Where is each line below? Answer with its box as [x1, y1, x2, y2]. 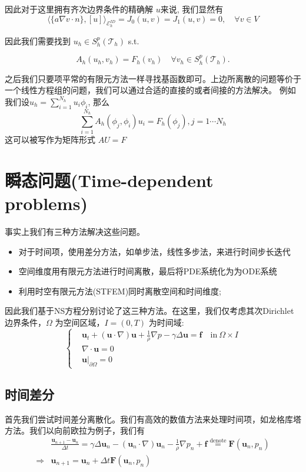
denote [209, 438, 227, 444]
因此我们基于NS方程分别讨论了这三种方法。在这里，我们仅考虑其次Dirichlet [5, 304, 294, 317]
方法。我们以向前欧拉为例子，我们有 [5, 424, 145, 437]
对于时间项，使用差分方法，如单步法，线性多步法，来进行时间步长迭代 [18, 245, 291, 257]
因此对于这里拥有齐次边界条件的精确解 [5, 3, 153, 15]
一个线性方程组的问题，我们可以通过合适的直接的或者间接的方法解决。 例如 [5, 84, 296, 96]
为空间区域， [55, 316, 105, 329]
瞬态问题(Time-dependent [5, 168, 214, 192]
